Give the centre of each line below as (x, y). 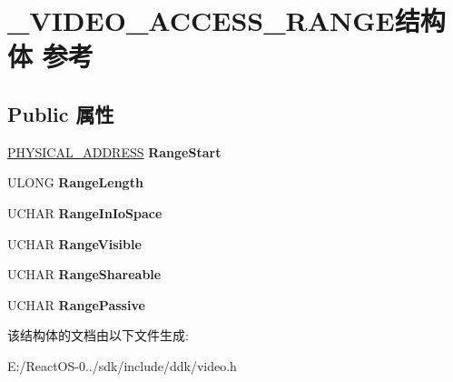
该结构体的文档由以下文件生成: (98, 335)
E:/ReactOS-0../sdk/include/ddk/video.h (122, 365)
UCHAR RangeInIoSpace (85, 212)
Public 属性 (61, 113)
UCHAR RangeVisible (74, 243)
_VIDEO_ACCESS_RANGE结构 (226, 20)
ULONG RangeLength (75, 182)
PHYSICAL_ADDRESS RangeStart (114, 151)
